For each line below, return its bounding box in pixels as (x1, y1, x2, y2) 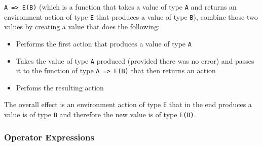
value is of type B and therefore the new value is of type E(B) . (4, 109, 196, 120)
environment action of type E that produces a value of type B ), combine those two (4, 11, 258, 22)
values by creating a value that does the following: (4, 21, 160, 32)
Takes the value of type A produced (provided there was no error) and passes (16, 55, 254, 66)
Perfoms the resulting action (16, 82, 104, 92)
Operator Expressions (4, 130, 94, 143)
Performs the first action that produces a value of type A (16, 38, 192, 48)
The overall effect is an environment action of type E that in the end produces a (4, 99, 252, 110)
